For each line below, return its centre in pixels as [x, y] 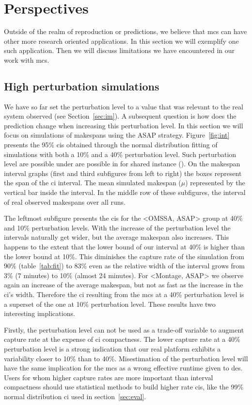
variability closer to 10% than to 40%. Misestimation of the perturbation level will [126, 358]
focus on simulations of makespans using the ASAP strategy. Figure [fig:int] [117, 135]
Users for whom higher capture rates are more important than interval [109, 377]
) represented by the [215, 183]
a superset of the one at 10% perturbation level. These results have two [110, 304]
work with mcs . [27, 60]
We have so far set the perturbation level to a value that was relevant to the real [124, 106]
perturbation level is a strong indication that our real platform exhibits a [112, 348]
